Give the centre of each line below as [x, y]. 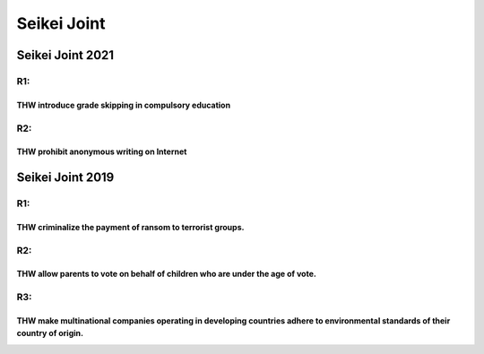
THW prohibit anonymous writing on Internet [102, 151]
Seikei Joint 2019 [65, 178]
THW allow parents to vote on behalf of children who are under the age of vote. [167, 274]
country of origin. [50, 333]
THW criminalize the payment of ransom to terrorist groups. [130, 227]
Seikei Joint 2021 [65, 55]
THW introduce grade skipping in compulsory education [124, 105]
